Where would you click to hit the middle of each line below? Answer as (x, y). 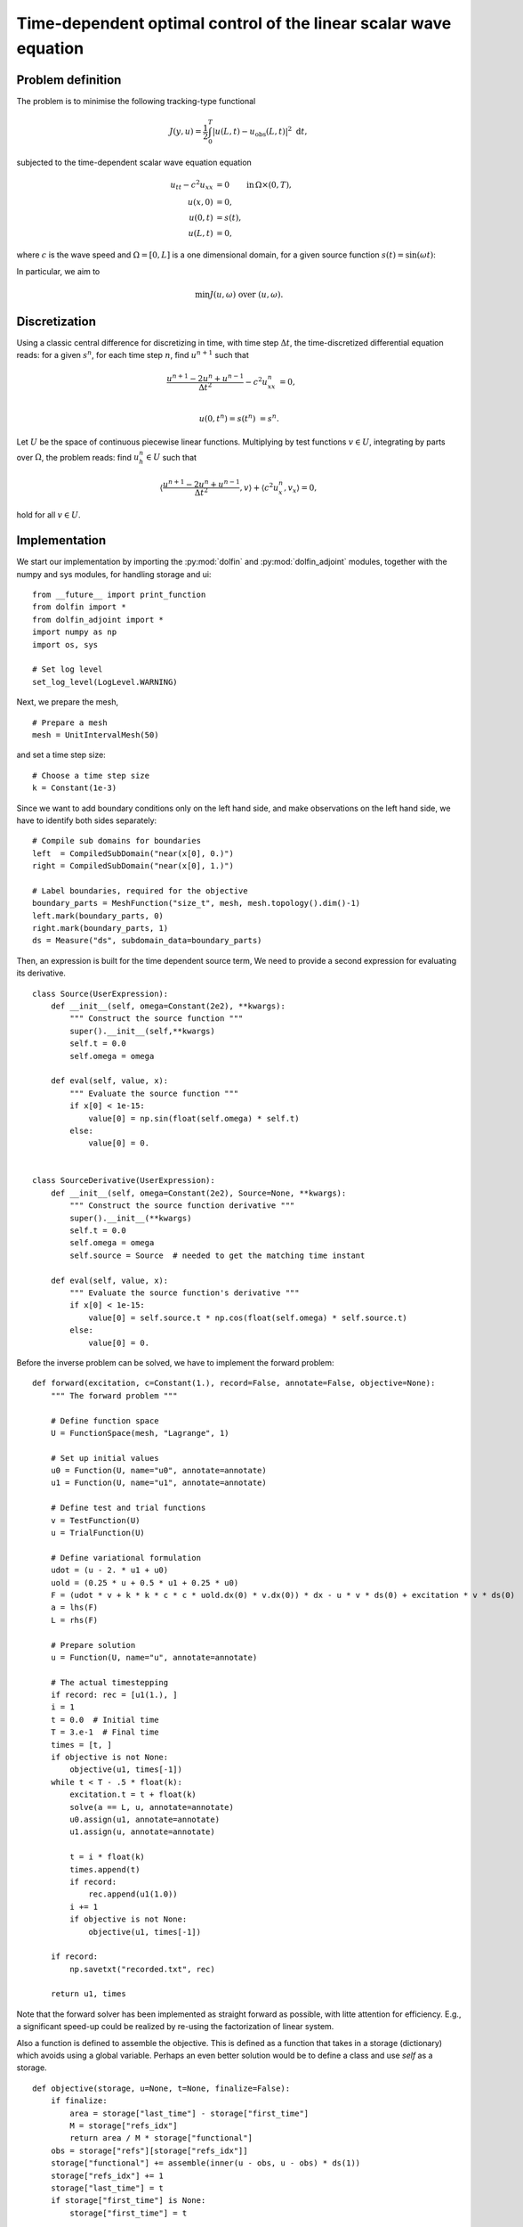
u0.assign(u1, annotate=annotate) (145, 1819)
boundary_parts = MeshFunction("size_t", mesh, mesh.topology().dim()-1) (197, 903)
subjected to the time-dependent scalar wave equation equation (134, 162)
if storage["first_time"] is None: (128, 2201)
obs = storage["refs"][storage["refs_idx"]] (149, 2150)
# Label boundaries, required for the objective (140, 890)
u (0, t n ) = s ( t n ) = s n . (239, 418)
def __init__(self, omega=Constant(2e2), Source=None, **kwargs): (198, 1193)
